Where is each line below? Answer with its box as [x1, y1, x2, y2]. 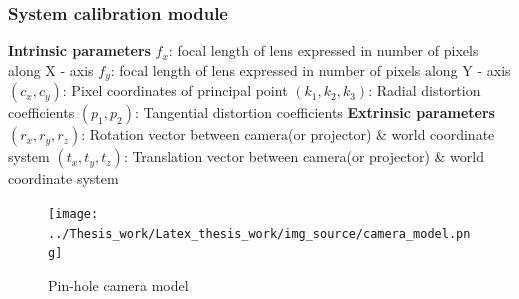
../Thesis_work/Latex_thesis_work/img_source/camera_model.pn [48, 226, 471, 241]
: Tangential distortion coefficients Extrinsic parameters [135, 102, 495, 123]
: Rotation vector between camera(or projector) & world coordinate [81, 124, 495, 145]
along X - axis [8, 59, 94, 80]
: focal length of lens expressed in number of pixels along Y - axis [110, 59, 511, 80]
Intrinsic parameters [8, 40, 151, 61]
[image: [48, 206, 99, 221]
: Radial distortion [368, 80, 481, 101]
